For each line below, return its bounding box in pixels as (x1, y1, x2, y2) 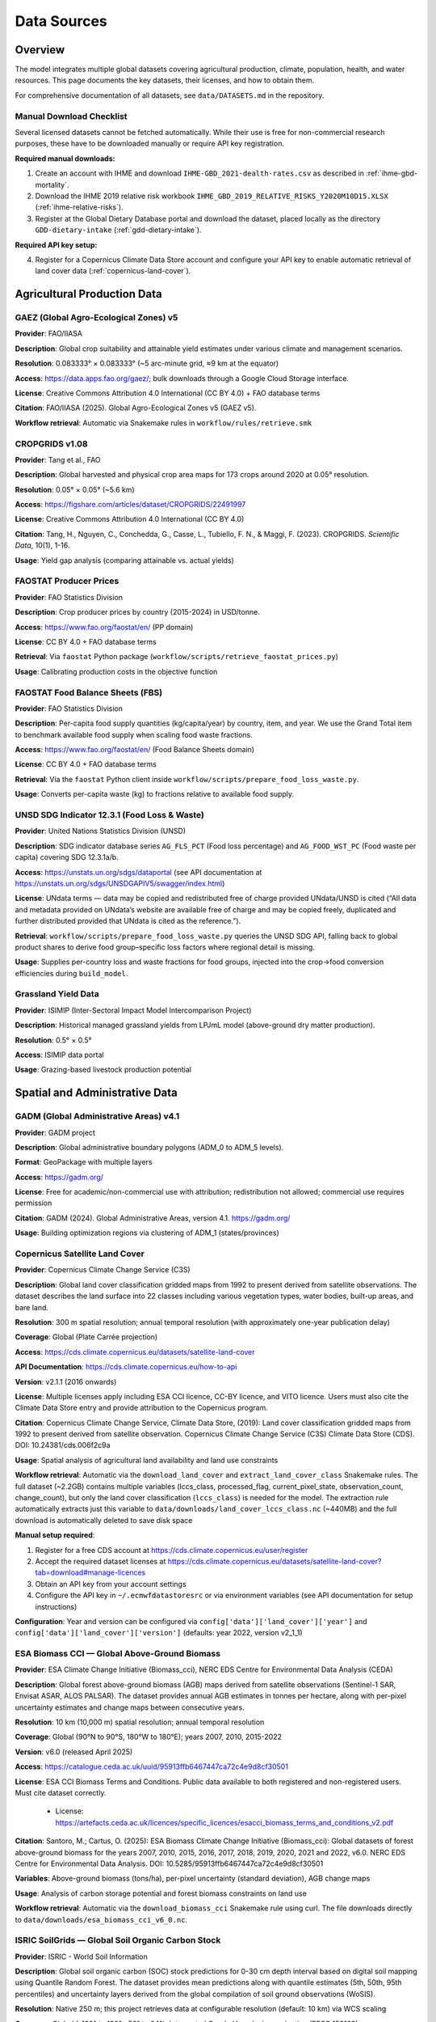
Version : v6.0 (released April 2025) (15, 1747, 133, 1757)
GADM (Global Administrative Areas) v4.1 (15, 1110, 180, 1122)
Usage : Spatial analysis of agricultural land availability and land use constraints (15, 1455, 279, 1465)
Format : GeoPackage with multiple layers (15, 1157, 153, 1167)
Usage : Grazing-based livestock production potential (15, 1064, 191, 1075)
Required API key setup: (15, 239, 98, 250)
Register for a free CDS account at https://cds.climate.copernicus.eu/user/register (35, 1545, 308, 1555)
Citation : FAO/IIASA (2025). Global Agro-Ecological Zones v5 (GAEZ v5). (15, 403, 257, 412)
